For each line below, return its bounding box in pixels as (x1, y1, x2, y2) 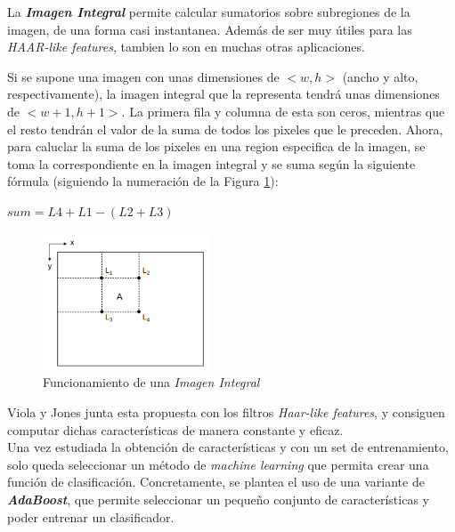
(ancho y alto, (342, 67, 418, 85)
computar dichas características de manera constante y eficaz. (7, 420, 344, 439)
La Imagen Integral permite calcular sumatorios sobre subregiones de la (7, 3, 410, 20)
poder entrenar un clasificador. (7, 507, 175, 526)
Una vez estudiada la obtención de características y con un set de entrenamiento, (7, 438, 449, 456)
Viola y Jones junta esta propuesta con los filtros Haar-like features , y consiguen (7, 402, 445, 421)
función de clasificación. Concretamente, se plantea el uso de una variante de (7, 472, 425, 491)
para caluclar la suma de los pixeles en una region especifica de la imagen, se (7, 137, 426, 156)
